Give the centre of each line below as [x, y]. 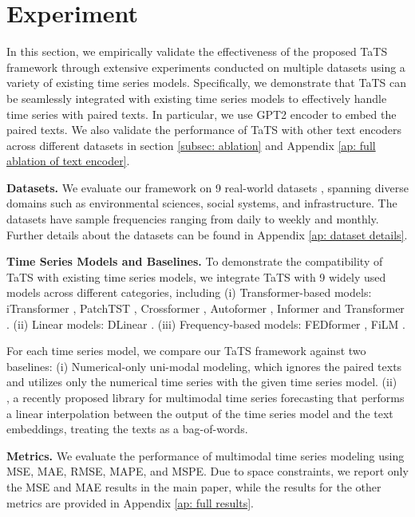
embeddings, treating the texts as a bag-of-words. [127, 429]
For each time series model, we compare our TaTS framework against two [186, 351]
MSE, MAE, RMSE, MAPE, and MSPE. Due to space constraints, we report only [207, 471]
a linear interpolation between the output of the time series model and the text [200, 413]
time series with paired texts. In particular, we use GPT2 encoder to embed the [202, 114]
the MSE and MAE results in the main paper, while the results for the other [194, 486]
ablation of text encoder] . [68, 161]
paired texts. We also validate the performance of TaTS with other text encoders [204, 130]
